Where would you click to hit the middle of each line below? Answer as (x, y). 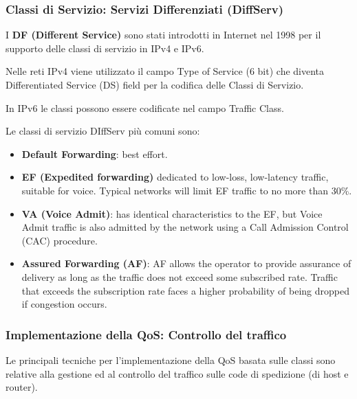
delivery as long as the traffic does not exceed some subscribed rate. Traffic (180, 276)
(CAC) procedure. (60, 240)
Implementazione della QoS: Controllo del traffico (146, 334)
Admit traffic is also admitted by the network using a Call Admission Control (185, 227)
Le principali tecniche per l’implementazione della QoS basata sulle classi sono (171, 360)
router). (22, 387)
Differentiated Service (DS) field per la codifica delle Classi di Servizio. (155, 84)
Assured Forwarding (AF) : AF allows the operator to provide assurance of (186, 263)
